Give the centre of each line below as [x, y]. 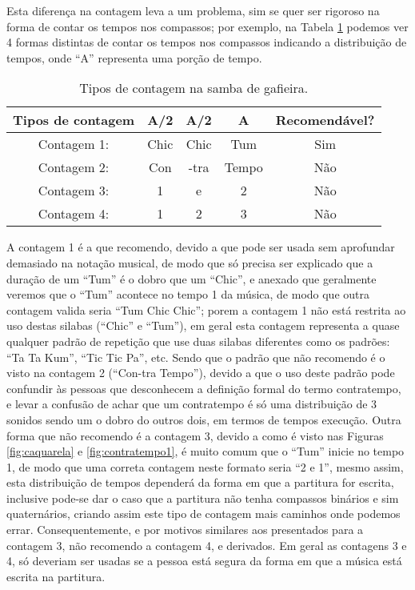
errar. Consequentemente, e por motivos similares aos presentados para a [185, 530]
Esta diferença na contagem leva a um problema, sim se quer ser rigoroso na [193, 10]
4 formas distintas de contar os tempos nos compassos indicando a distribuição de [207, 42]
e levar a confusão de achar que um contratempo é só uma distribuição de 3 [192, 404]
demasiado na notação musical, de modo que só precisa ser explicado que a [190, 262]
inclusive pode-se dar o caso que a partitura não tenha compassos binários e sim [203, 498]
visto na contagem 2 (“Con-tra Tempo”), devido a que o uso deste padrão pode [201, 373]
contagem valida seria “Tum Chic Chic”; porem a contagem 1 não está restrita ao [206, 309]
